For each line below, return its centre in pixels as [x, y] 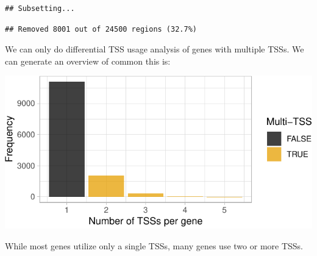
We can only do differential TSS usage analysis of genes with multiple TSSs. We [155, 49]
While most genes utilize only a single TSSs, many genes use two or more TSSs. [154, 245]
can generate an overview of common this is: [88, 61]
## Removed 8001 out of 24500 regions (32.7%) [101, 29]
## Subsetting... [40, 9]
